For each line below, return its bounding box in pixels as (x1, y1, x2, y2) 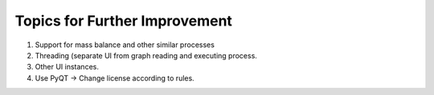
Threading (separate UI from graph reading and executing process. (35, 50, 257, 60)
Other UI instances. (35, 62, 100, 72)
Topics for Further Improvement (14, 12, 233, 30)
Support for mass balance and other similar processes (35, 40, 215, 49)
